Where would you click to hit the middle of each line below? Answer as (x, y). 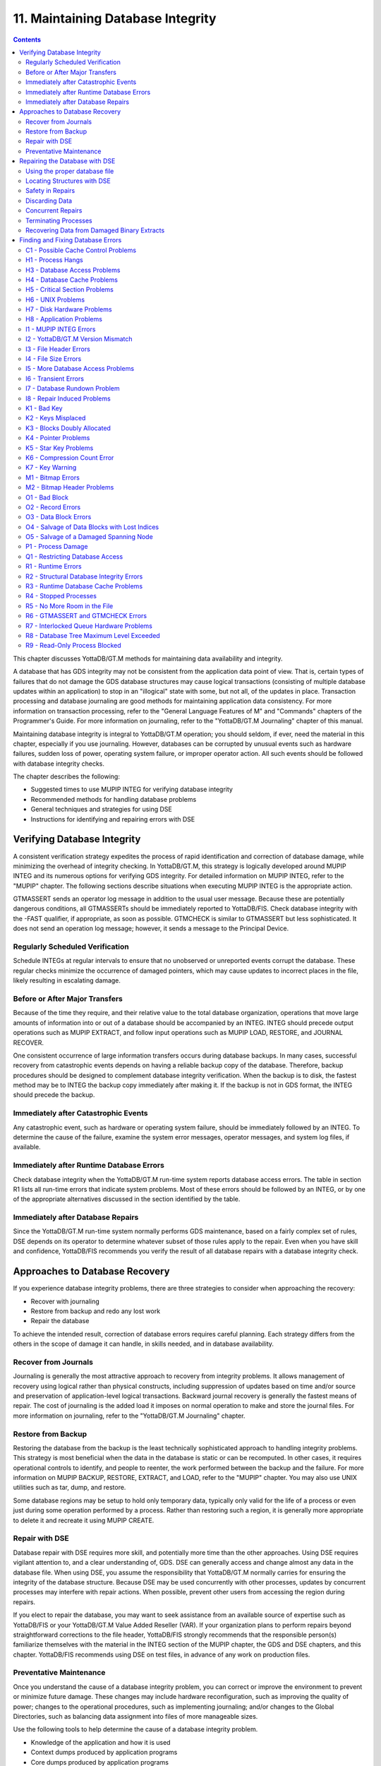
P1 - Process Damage (57, 547)
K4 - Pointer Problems (58, 438)
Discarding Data (49, 201)
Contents (27, 40)
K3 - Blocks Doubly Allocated (68, 428)
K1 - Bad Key (44, 408)
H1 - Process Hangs (55, 260)
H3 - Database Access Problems (73, 270)
